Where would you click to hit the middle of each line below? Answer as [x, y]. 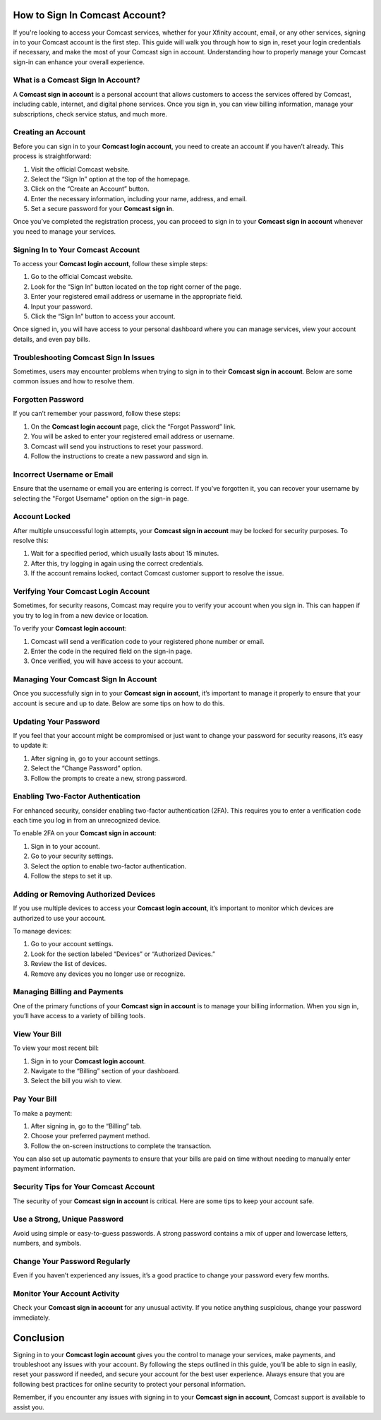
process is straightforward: [52, 156]
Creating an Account [49, 132]
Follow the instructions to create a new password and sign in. [120, 456]
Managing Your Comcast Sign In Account [85, 679]
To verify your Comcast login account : [70, 628]
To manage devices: [42, 931]
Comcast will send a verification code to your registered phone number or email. [147, 641]
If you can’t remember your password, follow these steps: [97, 414]
